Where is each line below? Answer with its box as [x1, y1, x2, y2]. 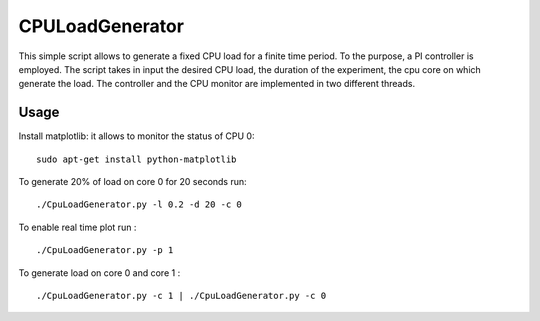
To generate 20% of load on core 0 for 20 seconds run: [18, 176, 247, 188]
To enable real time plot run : [18, 221, 137, 233]
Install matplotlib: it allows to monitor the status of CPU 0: [18, 130, 255, 142]
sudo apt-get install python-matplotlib [36, 153, 237, 165]
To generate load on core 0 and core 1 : [18, 266, 181, 279]
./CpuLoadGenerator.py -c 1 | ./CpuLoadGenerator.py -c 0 [36, 290, 327, 301]
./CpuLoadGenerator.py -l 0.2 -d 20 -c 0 [36, 199, 242, 210]
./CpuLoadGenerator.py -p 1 [36, 245, 174, 256]
